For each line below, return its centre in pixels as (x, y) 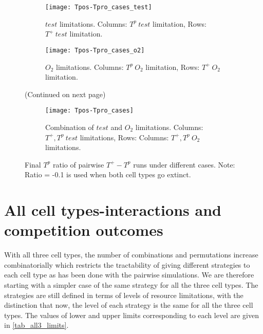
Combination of (70, 127)
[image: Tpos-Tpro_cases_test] (99, 7)
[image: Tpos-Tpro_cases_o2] (95, 50)
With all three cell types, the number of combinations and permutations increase (131, 255)
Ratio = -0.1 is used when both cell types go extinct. (108, 174)
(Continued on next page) (65, 94)
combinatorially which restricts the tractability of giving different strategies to (127, 264)
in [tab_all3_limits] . (36, 325)
